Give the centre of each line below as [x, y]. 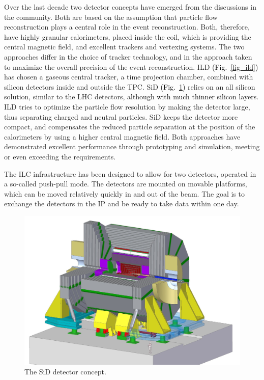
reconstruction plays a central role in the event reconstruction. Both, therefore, [127, 27]
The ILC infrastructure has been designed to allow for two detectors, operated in [130, 173]
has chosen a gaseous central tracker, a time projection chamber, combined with [129, 77]
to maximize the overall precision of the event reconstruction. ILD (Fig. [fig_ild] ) [131, 66]
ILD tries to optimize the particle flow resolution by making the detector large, [127, 106]
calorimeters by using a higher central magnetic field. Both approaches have [122, 136]
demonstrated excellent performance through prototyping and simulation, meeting [132, 146]
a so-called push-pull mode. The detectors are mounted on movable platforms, [126, 184]
